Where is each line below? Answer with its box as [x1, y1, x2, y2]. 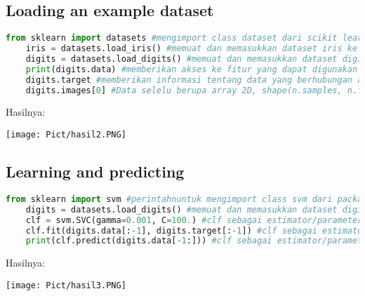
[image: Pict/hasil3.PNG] [6, 280, 126, 290]
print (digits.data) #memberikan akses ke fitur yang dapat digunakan [25, 64, 358, 74]
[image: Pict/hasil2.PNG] [6, 130, 126, 140]
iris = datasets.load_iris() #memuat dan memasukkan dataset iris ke [25, 43, 358, 54]
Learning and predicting [6, 161, 185, 182]
